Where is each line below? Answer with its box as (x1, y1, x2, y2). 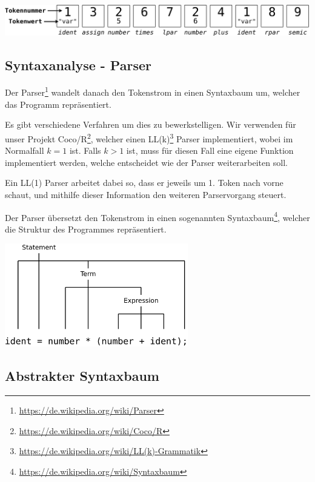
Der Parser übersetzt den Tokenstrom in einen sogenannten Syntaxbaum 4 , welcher (5, 209, 310, 223)
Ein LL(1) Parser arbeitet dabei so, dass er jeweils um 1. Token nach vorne (5, 176, 283, 189)
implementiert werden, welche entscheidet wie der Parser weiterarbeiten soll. (5, 156, 288, 168)
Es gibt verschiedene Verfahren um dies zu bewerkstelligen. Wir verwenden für (5, 118, 296, 131)
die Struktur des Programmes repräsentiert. (5, 222, 167, 235)
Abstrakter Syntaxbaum (5, 366, 159, 385)
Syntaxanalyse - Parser (5, 55, 151, 74)
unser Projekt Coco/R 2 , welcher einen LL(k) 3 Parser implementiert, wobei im (5, 130, 293, 145)
